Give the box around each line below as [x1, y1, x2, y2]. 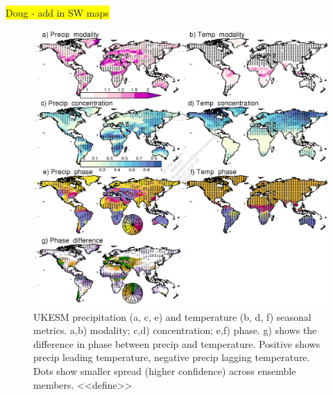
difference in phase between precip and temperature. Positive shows [33, 336, 321, 351]
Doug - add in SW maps [6, 6, 109, 19]
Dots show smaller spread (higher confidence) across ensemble [33, 363, 296, 378]
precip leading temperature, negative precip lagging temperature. [33, 350, 310, 365]
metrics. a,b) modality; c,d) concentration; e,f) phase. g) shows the [33, 323, 317, 337]
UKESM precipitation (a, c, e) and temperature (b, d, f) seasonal [33, 309, 311, 324]
